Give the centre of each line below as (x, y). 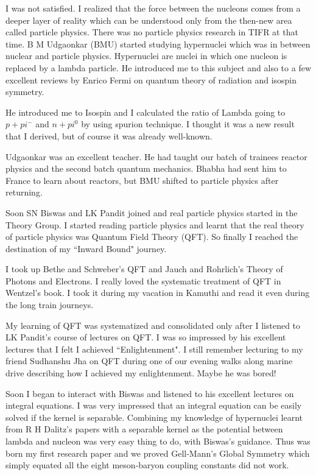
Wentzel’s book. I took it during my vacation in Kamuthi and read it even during (158, 293)
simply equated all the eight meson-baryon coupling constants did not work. (147, 465)
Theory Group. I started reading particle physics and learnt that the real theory (155, 224)
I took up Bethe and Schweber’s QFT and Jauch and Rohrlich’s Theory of (144, 269)
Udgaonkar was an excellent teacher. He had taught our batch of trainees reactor (156, 156)
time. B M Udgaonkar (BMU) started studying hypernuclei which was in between (158, 44)
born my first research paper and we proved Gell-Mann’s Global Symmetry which (158, 453)
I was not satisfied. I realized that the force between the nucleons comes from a (153, 8)
